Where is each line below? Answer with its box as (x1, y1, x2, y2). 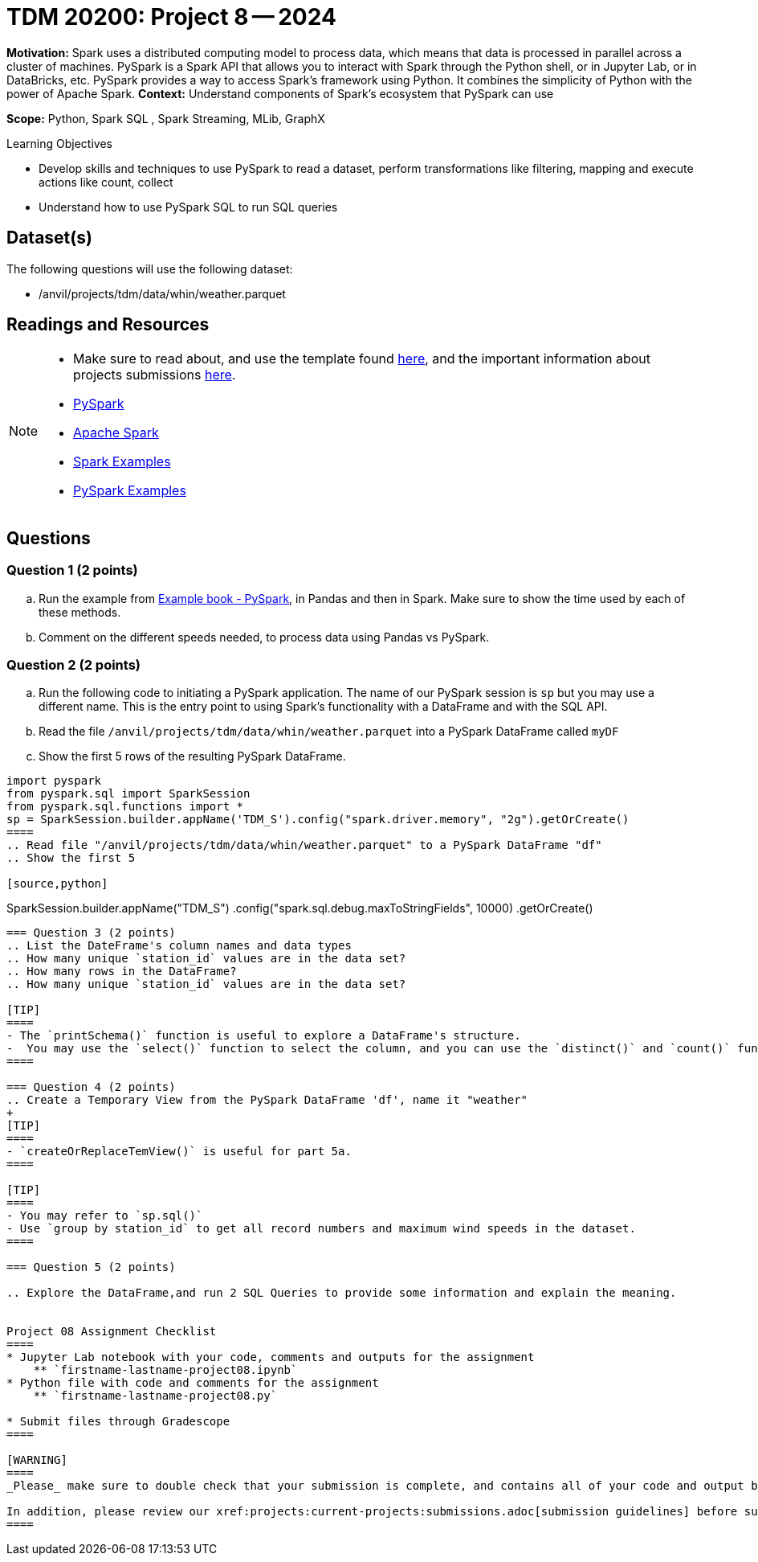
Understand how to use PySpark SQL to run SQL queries (39, 199, 338, 214)
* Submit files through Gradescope (6, 1415, 230, 1429)
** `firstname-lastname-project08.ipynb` (33, 1363, 298, 1377)
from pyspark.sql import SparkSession (6, 787, 251, 801)
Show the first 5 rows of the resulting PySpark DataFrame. (39, 749, 346, 764)
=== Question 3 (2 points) (6, 926, 176, 940)
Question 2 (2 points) (6, 657, 141, 674)
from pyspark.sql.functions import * (6, 800, 244, 814)
